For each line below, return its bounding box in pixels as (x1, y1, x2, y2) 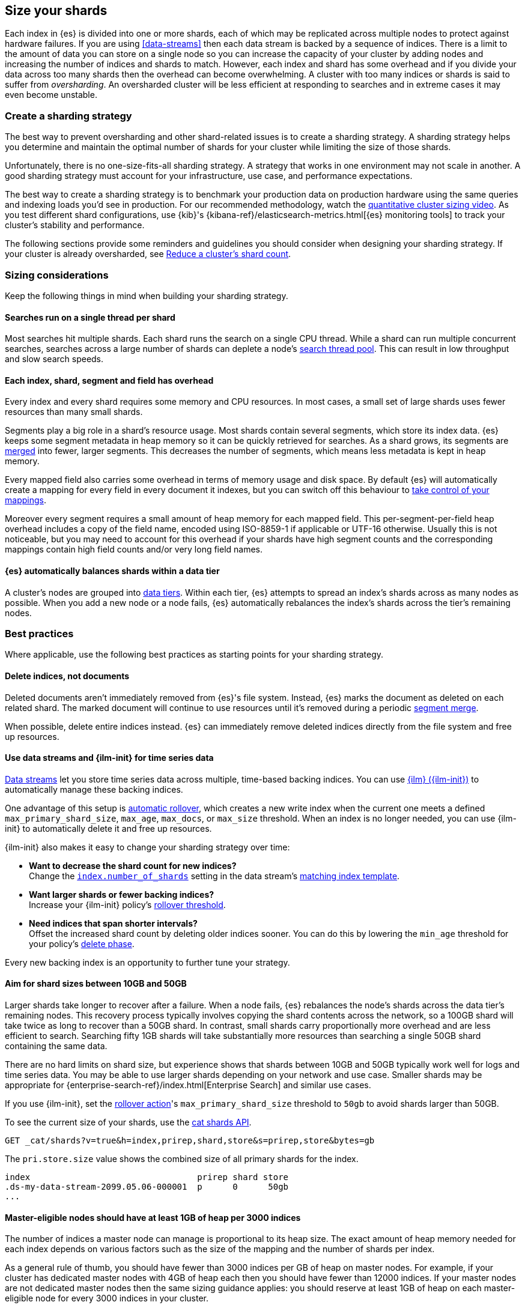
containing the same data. (5, 1040, 108, 1051)
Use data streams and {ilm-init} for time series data (5, 752, 214, 763)
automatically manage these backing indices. (5, 784, 183, 795)
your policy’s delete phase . (29, 938, 135, 949)
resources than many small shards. (5, 407, 143, 417)
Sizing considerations (5, 268, 109, 281)
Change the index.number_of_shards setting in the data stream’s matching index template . (29, 870, 400, 881)
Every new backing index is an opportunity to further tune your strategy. (5, 957, 290, 967)
